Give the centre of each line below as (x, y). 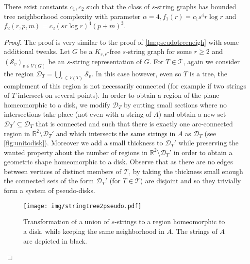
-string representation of (106, 61)
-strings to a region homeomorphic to (170, 221)
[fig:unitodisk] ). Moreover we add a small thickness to (83, 143)
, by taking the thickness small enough (186, 171)
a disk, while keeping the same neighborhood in (94, 231)
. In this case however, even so (136, 73)
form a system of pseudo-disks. (50, 190)
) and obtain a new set (192, 114)
